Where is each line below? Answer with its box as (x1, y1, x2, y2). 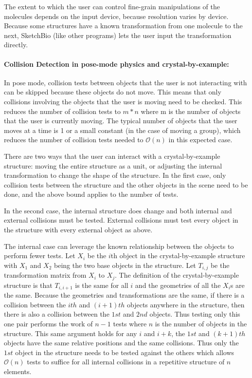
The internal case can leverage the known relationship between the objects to (4, 241, 234, 251)
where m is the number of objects (141, 106, 241, 116)
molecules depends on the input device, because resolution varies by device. (4, 11, 229, 21)
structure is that (4, 280, 53, 290)
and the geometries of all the (135, 280, 221, 290)
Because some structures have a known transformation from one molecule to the (4, 20, 243, 31)
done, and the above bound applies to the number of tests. (4, 189, 179, 199)
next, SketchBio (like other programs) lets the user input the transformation (4, 30, 232, 40)
